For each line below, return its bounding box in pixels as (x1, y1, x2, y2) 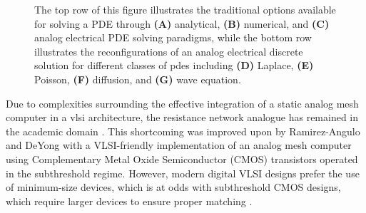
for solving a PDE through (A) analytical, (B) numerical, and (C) (34, 16, 330, 31)
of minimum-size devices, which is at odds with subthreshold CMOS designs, (6, 180, 341, 194)
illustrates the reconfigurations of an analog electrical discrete (34, 43, 303, 58)
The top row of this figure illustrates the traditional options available (34, 2, 336, 16)
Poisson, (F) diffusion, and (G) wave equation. (34, 71, 241, 86)
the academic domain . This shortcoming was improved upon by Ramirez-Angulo (6, 123, 360, 138)
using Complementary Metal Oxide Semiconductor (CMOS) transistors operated (6, 151, 358, 166)
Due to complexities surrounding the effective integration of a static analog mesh (6, 95, 359, 110)
